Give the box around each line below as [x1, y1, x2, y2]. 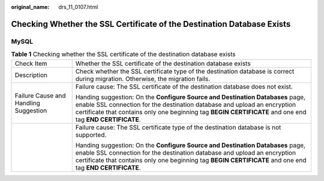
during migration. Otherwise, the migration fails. [75, 75, 211, 83]
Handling [14, 99, 40, 107]
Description [14, 70, 48, 79]
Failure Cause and [14, 91, 66, 100]
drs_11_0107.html [58, 4, 98, 10]
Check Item [14, 59, 47, 68]
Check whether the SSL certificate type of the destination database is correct [75, 67, 295, 75]
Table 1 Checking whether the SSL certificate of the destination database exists [11, 50, 236, 59]
